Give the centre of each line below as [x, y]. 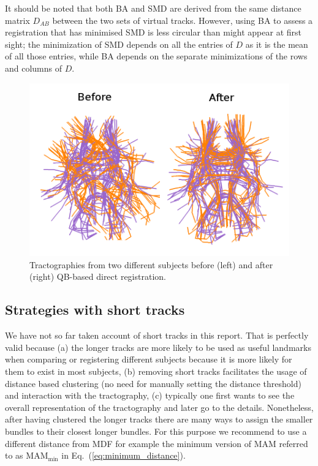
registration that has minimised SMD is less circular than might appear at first [153, 32]
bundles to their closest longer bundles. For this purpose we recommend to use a [156, 431]
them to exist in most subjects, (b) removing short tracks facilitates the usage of [156, 371]
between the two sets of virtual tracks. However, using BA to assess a [183, 20]
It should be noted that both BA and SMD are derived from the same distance [153, 8]
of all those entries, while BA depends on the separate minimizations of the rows [156, 56]
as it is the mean [277, 44]
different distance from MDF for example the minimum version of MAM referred [157, 443]
